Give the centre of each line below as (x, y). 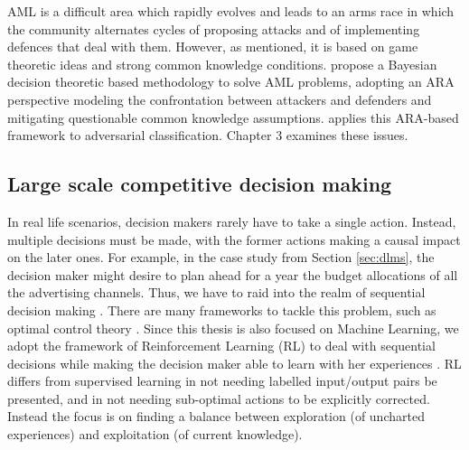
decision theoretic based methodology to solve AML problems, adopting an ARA (231, 82)
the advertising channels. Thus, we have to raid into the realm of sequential (216, 292)
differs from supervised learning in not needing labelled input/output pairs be (222, 381)
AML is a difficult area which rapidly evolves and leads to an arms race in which (231, 11)
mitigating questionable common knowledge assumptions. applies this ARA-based (233, 117)
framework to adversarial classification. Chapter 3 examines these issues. (208, 135)
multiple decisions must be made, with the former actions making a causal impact (234, 239)
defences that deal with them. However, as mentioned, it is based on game (213, 47)
